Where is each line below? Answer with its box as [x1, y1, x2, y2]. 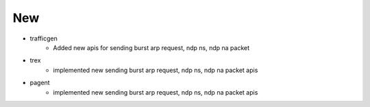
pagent [29, 79, 51, 87]
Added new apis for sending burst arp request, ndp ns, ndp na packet [53, 43, 250, 51]
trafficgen [29, 34, 58, 43]
